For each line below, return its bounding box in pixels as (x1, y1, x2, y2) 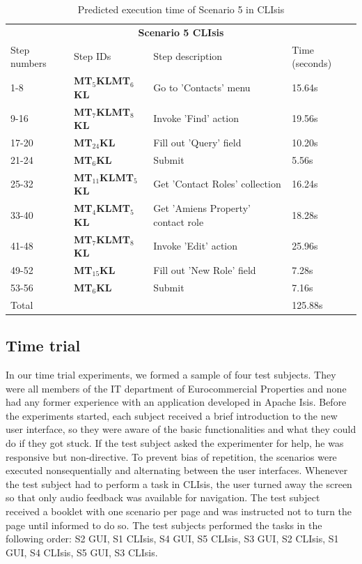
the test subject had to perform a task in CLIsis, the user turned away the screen (6, 476, 352, 491)
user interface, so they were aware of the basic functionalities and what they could (6, 422, 356, 436)
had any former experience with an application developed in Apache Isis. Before (6, 395, 347, 409)
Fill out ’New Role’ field (153, 263, 256, 277)
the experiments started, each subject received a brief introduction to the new (6, 408, 338, 422)
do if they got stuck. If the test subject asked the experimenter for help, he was (6, 435, 344, 450)
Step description (153, 49, 223, 63)
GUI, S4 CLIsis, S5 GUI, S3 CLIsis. (6, 544, 158, 559)
